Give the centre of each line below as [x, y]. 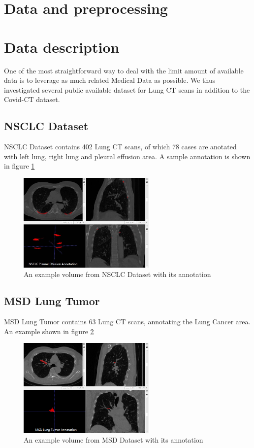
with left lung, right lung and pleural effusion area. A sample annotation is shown [127, 156]
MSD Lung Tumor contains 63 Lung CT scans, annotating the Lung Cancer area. [127, 322]
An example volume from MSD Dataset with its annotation [113, 440]
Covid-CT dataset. [32, 99]
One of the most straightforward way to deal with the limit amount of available [124, 70]
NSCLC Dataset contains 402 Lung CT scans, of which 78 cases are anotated [120, 147]
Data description [62, 47]
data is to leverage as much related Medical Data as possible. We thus [110, 80]
